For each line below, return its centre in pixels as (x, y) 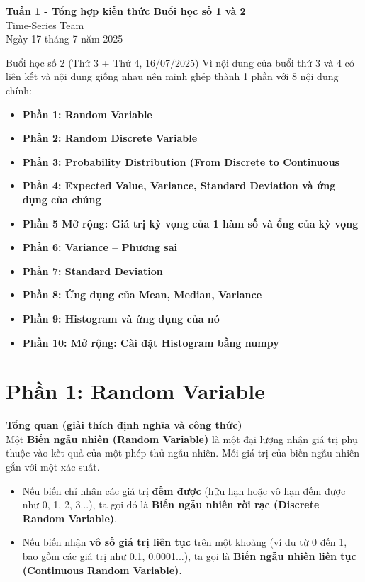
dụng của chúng (62, 199)
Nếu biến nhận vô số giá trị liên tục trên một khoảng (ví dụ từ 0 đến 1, (185, 542)
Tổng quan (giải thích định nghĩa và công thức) (124, 425)
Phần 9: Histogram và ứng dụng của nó (121, 318)
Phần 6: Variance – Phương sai (100, 247)
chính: (19, 90)
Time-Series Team (45, 24)
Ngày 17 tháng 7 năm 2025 (64, 39)
